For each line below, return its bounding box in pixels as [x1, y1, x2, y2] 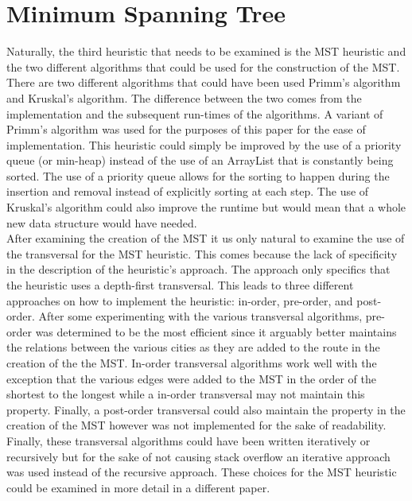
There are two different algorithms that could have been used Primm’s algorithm [6, 74, 401, 91]
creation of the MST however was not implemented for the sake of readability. [6, 417, 387, 433]
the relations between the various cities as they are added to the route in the [6, 339, 380, 355]
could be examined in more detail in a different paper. [6, 479, 270, 495]
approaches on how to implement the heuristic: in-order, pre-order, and [6, 292, 353, 309]
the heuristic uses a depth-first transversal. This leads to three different [6, 277, 354, 293]
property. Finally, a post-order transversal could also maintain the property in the [6, 401, 406, 417]
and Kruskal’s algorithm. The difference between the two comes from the [6, 89, 362, 106]
